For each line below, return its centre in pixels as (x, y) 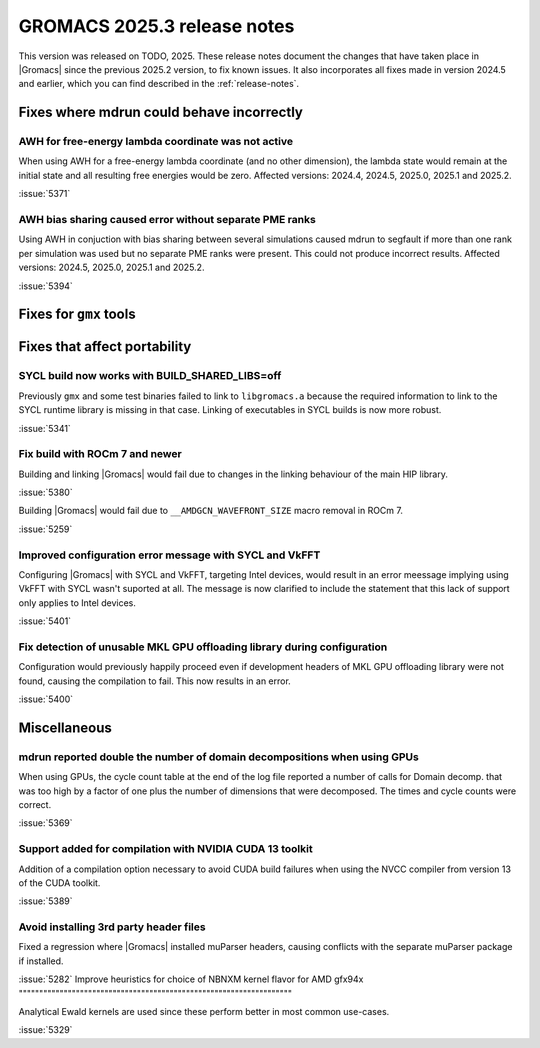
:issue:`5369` (46, 823)
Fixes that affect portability (105, 346)
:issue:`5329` (45, 1030)
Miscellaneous (65, 727)
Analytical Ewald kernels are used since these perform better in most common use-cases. (204, 1012)
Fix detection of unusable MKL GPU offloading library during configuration (203, 647)
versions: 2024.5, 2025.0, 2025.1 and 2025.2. (111, 267)
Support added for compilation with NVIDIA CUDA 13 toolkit (166, 849)
